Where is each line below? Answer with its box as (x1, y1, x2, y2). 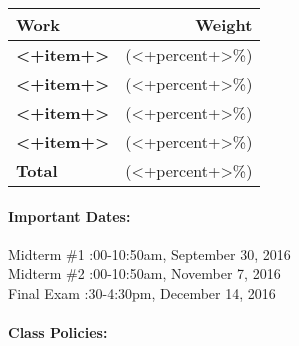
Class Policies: (8, 322, 108, 343)
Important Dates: (8, 205, 131, 226)
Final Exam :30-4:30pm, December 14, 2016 (8, 282, 276, 303)
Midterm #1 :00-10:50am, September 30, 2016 (8, 243, 291, 264)
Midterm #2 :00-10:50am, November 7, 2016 (8, 263, 281, 284)
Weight (195, 13, 253, 36)
